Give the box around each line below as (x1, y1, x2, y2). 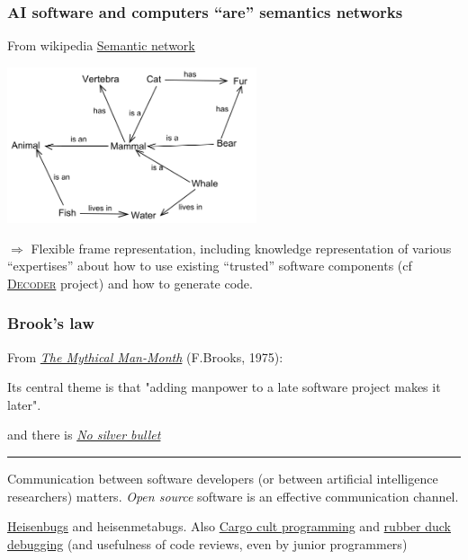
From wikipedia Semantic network (7, 36, 195, 55)
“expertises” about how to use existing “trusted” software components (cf (7, 256, 412, 275)
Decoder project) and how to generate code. (7, 273, 253, 292)
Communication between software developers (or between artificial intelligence (7, 468, 438, 487)
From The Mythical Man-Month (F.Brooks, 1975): (7, 347, 283, 366)
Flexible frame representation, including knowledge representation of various (31, 238, 452, 257)
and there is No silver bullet (7, 425, 161, 444)
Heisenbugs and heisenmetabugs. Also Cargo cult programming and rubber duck (7, 517, 451, 536)
